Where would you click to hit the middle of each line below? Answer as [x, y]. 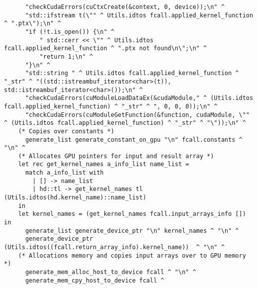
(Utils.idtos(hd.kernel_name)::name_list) [75, 198]
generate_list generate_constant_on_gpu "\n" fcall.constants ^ [134, 140]
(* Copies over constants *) [66, 131]
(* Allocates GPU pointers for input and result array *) [116, 156]
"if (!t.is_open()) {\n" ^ [70, 32]
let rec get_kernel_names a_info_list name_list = [104, 164]
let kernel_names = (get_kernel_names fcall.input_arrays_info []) [132, 214]
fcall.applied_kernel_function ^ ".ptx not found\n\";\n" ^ [106, 48]
